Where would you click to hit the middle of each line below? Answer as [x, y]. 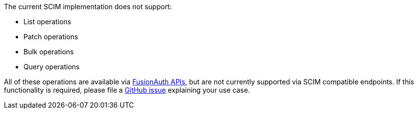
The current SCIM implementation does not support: [88, 7]
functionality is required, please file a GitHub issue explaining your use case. [127, 90]
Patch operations [51, 37]
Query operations [52, 67]
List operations [47, 22]
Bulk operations [49, 52]
